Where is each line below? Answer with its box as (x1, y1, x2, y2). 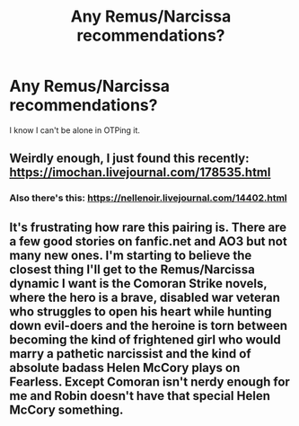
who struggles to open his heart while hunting (9, 304, 272, 319)
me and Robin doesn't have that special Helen (9, 388, 271, 404)
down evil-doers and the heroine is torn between (9, 317, 288, 333)
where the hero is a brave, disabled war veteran (9, 289, 281, 305)
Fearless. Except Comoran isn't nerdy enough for (9, 374, 290, 389)
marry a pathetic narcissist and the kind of (9, 346, 251, 361)
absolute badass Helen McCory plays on (9, 359, 241, 375)
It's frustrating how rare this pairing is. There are (9, 219, 287, 235)
